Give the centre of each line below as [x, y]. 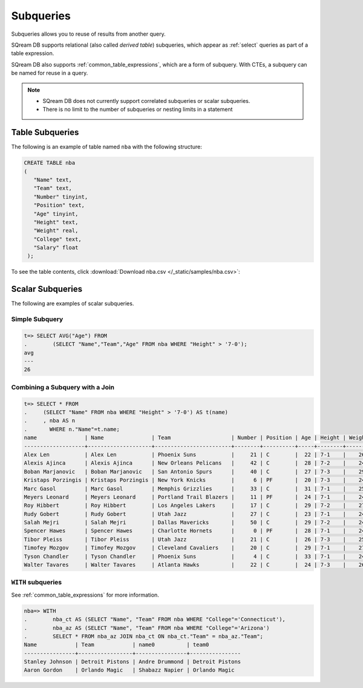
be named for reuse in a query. [50, 73]
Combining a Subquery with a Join [63, 387]
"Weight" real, [56, 231]
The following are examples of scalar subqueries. [73, 303]
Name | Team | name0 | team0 [116, 645]
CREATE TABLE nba [50, 163]
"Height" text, [56, 222]
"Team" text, [53, 188]
